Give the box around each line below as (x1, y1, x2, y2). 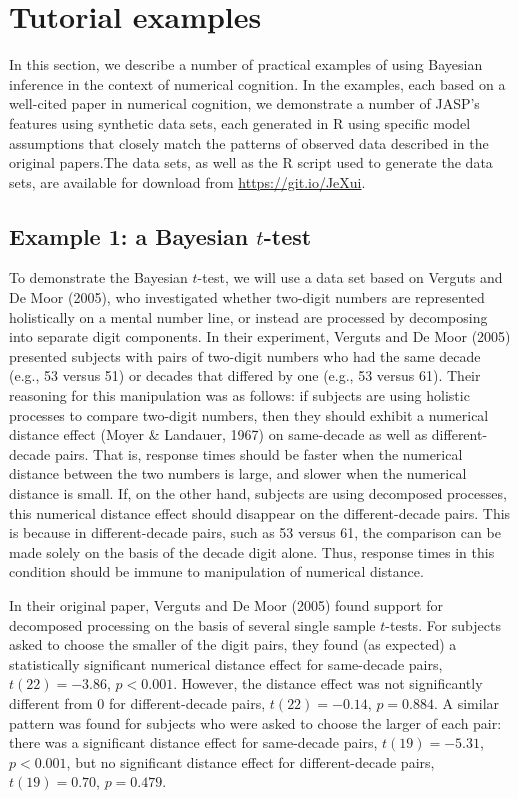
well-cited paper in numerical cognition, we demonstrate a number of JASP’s (9, 93, 480, 114)
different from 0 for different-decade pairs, (9, 692, 266, 713)
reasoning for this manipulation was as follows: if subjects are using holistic (9, 385, 470, 406)
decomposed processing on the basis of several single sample (9, 614, 376, 635)
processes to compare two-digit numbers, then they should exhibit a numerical (9, 404, 489, 425)
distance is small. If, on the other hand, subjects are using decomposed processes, (9, 483, 507, 504)
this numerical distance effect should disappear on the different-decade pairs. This (9, 502, 511, 523)
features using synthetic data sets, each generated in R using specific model (9, 112, 471, 133)
